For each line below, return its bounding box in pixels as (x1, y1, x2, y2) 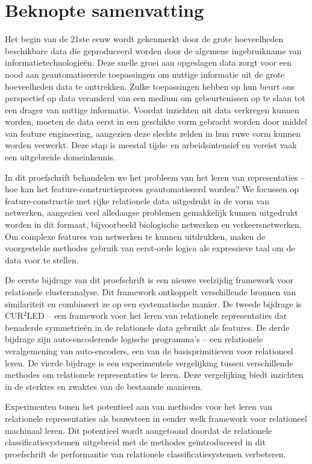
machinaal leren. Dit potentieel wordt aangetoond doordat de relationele (5, 424, 272, 436)
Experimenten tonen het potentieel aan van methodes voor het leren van (5, 400, 273, 413)
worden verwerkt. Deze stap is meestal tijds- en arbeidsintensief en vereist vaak (5, 139, 297, 151)
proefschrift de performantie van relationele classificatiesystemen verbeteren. (5, 447, 286, 460)
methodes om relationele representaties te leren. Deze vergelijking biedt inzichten (5, 368, 304, 381)
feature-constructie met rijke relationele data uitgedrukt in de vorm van (5, 194, 269, 207)
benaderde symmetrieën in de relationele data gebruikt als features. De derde (5, 321, 290, 333)
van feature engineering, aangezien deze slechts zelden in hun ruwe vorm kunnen (5, 127, 301, 139)
